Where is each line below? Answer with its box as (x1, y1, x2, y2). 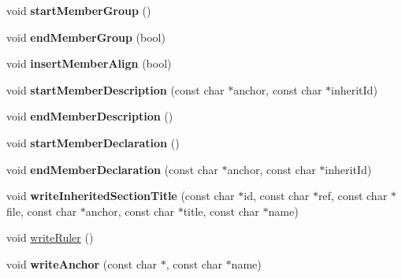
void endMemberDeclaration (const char (6, 161, 218, 177)
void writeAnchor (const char (6, 255, 157, 272)
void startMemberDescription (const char (6, 81, 225, 98)
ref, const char (318, 187, 388, 204)
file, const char (6, 202, 77, 219)
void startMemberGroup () (6, 2, 151, 18)
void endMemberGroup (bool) (6, 28, 166, 45)
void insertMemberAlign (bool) (6, 55, 172, 72)
